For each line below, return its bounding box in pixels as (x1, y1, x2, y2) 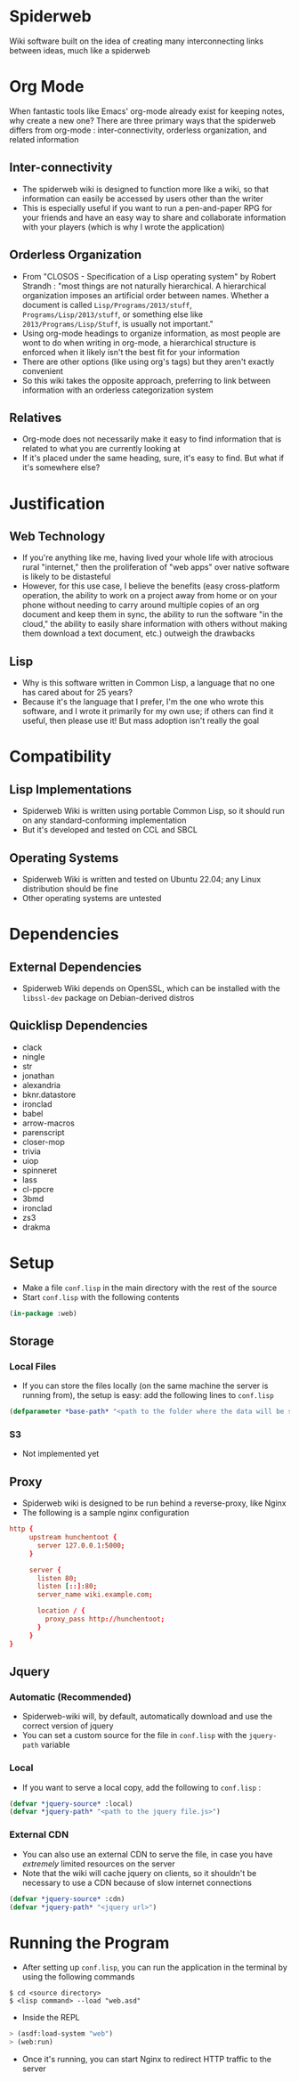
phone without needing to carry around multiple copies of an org (21, 599, 260, 611)
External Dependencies (9, 959, 142, 974)
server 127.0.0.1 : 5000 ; (36, 1540, 125, 1550)
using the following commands (21, 1971, 135, 1982)
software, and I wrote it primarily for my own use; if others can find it (21, 706, 274, 717)
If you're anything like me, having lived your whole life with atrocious (21, 552, 274, 563)
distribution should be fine (21, 883, 118, 894)
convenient (21, 365, 64, 376)
